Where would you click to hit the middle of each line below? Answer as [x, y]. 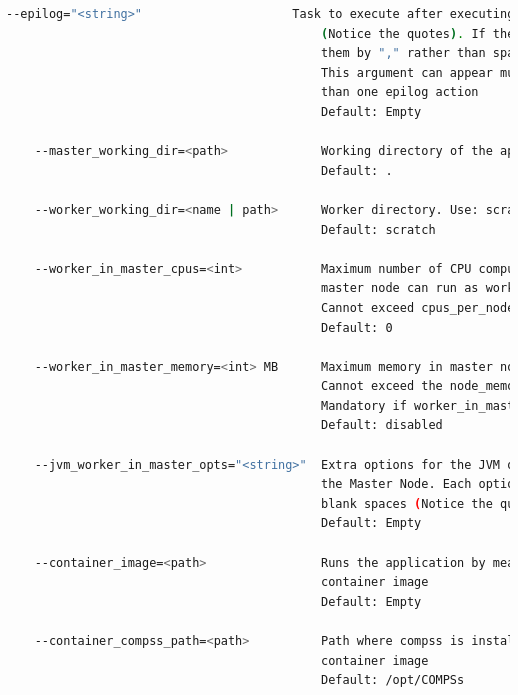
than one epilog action [400, 92]
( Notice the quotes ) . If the [418, 33]
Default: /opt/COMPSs [393, 680]
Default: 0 [357, 327]
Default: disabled [382, 425]
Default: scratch [378, 229]
